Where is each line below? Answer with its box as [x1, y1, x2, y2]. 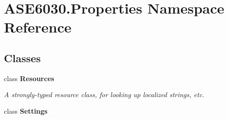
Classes [4, 50, 41, 65]
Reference [4, 17, 72, 37]
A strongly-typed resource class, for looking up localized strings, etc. [4, 89, 205, 100]
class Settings [4, 105, 48, 116]
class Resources [4, 73, 55, 83]
